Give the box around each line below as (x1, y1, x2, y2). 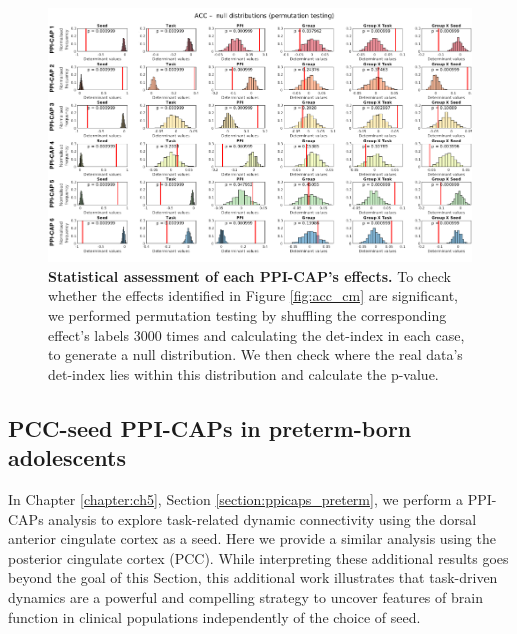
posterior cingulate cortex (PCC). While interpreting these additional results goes (8, 547, 509, 568)
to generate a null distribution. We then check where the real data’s (48, 344, 463, 365)
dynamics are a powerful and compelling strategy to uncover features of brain (8, 586, 483, 607)
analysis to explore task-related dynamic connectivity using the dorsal (48, 508, 477, 529)
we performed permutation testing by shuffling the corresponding (48, 305, 447, 325)
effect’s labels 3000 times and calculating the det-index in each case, (48, 324, 465, 345)
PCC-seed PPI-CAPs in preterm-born (8, 412, 412, 443)
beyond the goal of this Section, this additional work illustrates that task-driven (8, 567, 498, 588)
